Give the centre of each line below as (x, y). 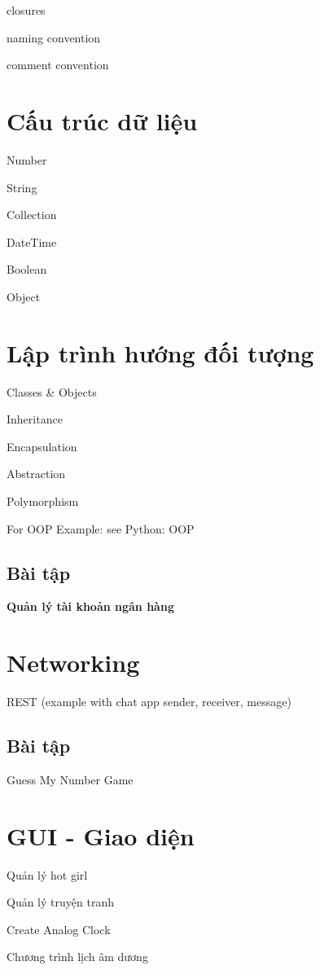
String (22, 187)
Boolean (27, 269)
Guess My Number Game (70, 779)
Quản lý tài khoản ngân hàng (90, 606)
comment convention (58, 65)
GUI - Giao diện (101, 835)
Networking (73, 663)
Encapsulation (42, 446)
